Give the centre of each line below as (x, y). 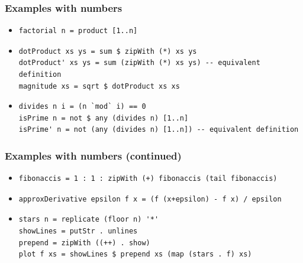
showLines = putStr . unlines (78, 231)
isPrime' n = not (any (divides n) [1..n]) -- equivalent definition (159, 130)
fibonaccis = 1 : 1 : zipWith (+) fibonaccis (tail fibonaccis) (148, 179)
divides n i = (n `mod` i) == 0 (82, 107)
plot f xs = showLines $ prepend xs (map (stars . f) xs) (135, 254)
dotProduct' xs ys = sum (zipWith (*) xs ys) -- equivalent (139, 63)
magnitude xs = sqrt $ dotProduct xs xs (99, 86)
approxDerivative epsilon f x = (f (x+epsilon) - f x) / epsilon (150, 199)
